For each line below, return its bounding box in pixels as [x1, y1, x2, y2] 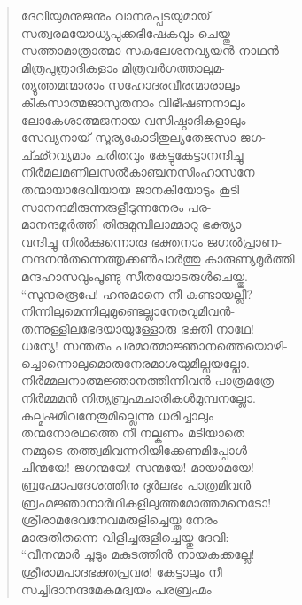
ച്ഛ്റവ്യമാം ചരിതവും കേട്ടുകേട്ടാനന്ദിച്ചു [20, 145, 244, 163]
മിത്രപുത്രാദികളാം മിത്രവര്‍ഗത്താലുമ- [20, 58, 225, 76]
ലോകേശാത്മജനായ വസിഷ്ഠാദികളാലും [20, 110, 246, 129]
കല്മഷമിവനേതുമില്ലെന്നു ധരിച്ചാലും [20, 405, 213, 424]
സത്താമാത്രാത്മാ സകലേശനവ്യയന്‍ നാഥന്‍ [20, 41, 279, 59]
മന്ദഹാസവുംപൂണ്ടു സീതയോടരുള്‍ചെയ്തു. [20, 266, 248, 285]
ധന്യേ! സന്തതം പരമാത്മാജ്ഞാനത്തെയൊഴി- [20, 336, 288, 355]
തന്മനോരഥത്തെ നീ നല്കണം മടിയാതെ [20, 423, 245, 442]
